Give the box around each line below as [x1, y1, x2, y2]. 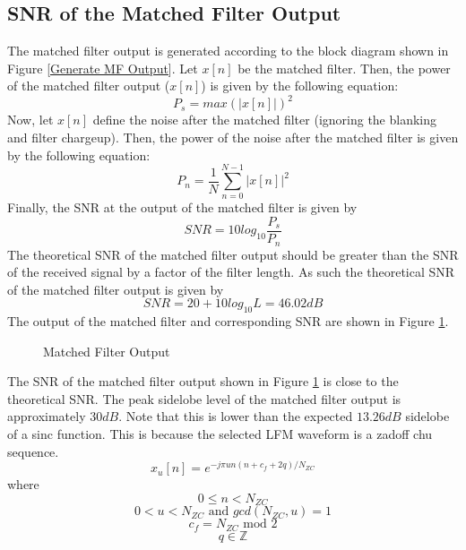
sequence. [7, 442, 59, 460]
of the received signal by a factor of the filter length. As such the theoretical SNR [7, 262, 455, 281]
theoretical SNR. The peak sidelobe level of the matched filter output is [7, 389, 401, 408]
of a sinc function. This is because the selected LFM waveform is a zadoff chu [7, 425, 433, 443]
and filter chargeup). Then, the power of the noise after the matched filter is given [7, 128, 459, 147]
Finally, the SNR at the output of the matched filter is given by [7, 198, 358, 217]
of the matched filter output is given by [7, 279, 224, 298]
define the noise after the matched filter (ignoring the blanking [92, 110, 437, 129]
